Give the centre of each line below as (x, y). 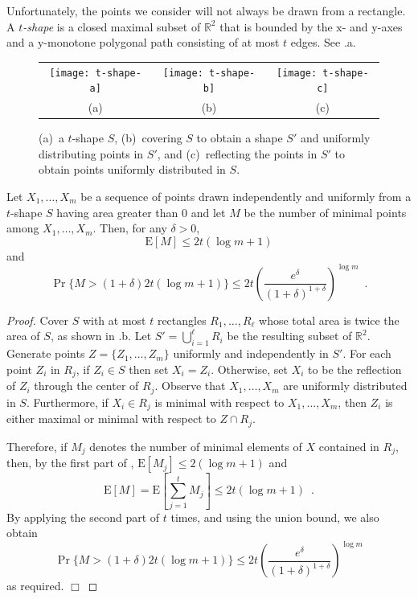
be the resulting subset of (289, 336)
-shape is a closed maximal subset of (112, 26)
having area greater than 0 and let (141, 212)
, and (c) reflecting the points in (237, 153)
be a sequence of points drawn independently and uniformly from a (246, 196)
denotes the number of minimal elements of (196, 446)
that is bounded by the (276, 26)
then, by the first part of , (70, 463)
